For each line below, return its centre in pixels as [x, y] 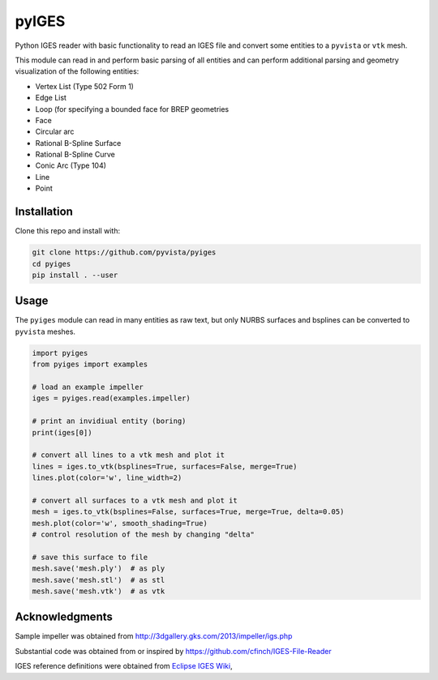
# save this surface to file [90, 557]
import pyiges [60, 353]
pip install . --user [75, 275]
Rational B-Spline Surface [78, 143]
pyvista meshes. [45, 331]
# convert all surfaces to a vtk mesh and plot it [135, 500]
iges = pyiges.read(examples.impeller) [111, 398]
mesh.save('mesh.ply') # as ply [99, 569]
